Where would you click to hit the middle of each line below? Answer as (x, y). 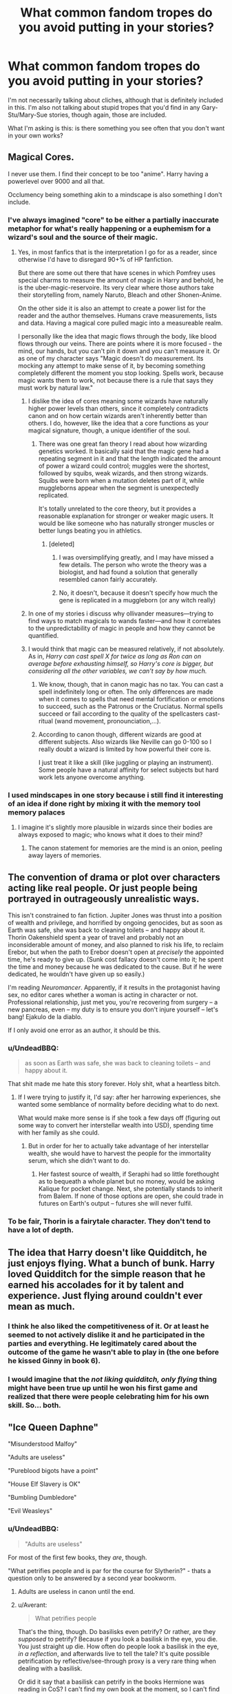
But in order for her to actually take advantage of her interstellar (118, 1146)
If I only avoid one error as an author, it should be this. (84, 1030)
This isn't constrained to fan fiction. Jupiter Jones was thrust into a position (115, 915)
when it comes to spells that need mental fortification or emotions (131, 699)
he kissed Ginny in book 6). (54, 1360)
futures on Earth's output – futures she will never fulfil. (115, 1203)
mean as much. (41, 1306)
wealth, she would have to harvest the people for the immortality (119, 1153)
